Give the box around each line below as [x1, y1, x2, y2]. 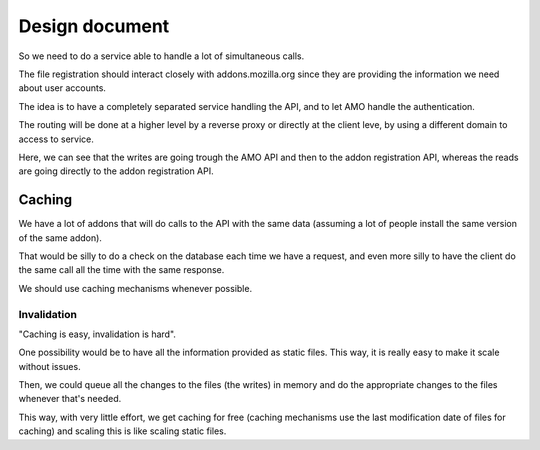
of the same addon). [18, 231, 102, 244]
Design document [18, 15, 170, 37]
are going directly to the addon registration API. [18, 165, 214, 177]
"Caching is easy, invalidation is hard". [18, 328, 177, 340]
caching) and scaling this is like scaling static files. [18, 425, 227, 437]
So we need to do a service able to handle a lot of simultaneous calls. [18, 50, 305, 62]
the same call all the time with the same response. [18, 264, 225, 276]
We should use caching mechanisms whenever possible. [18, 282, 253, 294]
